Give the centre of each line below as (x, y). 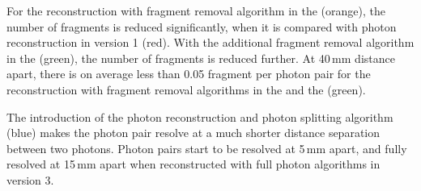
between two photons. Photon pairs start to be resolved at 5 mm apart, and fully (207, 148)
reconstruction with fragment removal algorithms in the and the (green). (186, 89)
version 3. (30, 179)
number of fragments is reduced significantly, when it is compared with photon (202, 26)
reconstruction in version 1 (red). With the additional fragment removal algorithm (210, 42)
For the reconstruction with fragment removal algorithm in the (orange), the (196, 10)
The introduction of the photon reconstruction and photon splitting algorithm (200, 116)
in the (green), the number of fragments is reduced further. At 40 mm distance (201, 58)
